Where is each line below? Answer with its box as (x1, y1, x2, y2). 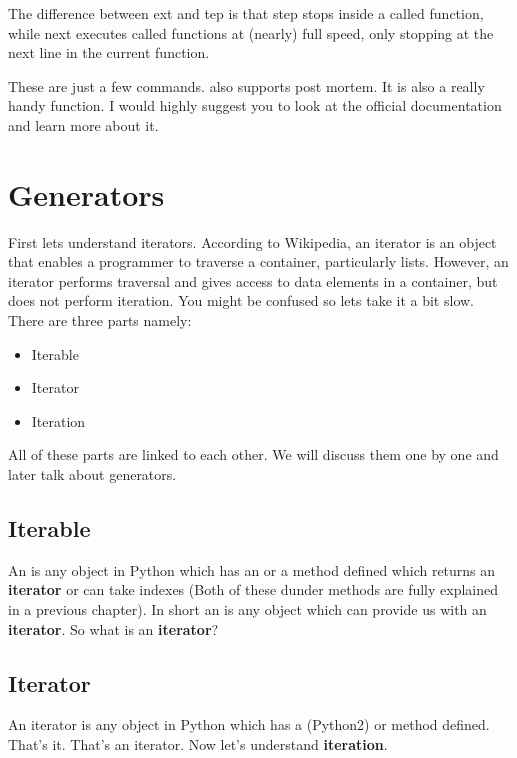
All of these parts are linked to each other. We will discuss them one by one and (8, 444, 499, 465)
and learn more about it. (8, 114, 159, 135)
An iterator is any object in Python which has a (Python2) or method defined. (8, 714, 490, 735)
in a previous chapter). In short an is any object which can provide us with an (8, 599, 487, 620)
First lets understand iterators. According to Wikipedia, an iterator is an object (8, 231, 497, 252)
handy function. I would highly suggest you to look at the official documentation (8, 95, 502, 116)
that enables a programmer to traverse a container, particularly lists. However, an (8, 251, 509, 272)
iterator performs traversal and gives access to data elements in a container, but (8, 270, 498, 291)
